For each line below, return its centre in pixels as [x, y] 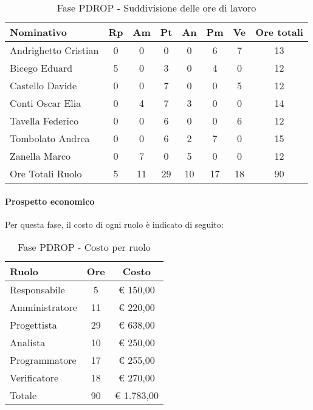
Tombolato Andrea [50, 138]
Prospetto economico [50, 201]
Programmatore [43, 360]
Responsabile [37, 290]
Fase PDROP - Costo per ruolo [84, 247]
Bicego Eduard [41, 68]
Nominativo [38, 32]
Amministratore [43, 307]
